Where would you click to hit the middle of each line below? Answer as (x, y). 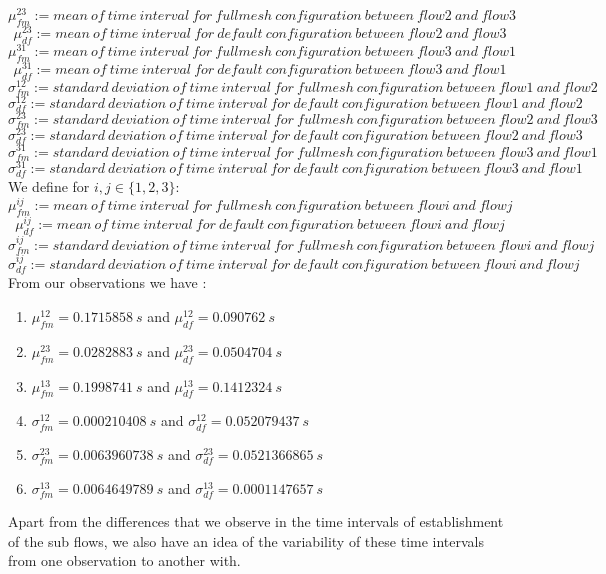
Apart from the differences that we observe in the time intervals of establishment (256, 521)
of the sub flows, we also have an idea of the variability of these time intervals (246, 540)
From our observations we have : (107, 282)
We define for (49, 185)
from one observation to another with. (124, 560)
